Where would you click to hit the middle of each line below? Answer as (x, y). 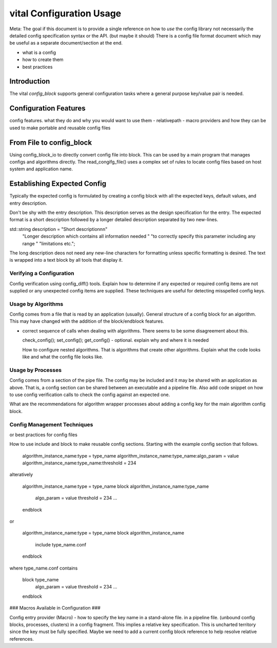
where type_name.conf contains (44, 568)
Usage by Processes (35, 370)
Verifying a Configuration (42, 273)
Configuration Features (47, 109)
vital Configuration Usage (65, 13)
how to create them (43, 60)
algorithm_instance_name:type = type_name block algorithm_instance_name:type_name (116, 486)
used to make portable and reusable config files (60, 128)
